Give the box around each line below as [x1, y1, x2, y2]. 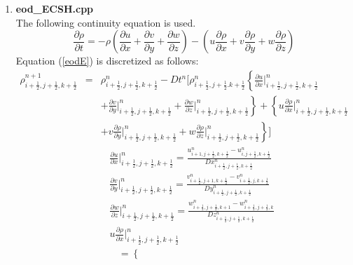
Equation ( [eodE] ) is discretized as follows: [15, 53, 199, 68]
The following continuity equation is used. [15, 15, 196, 29]
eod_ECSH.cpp [15, 1, 94, 15]
